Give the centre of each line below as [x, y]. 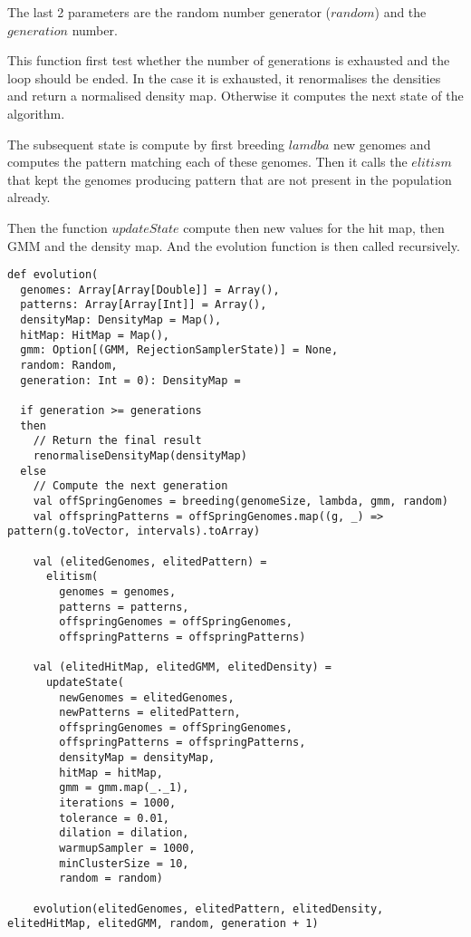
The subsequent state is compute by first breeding [146, 144]
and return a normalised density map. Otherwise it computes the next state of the [235, 96]
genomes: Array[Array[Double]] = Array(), [150, 290]
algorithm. [36, 113]
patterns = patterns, [124, 607]
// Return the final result [117, 441]
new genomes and [382, 144]
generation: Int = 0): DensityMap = [130, 380]
